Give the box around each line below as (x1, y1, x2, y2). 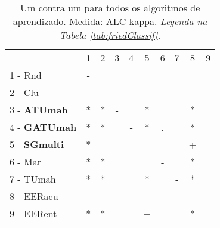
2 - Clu (10, 85, 39, 99)
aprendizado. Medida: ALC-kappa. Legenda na (13, 14, 207, 28)
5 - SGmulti (10, 137, 64, 151)
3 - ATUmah (10, 103, 68, 116)
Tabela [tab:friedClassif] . (59, 28, 161, 42)
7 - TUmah (10, 172, 56, 186)
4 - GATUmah (10, 120, 77, 134)
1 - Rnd (10, 68, 42, 82)
